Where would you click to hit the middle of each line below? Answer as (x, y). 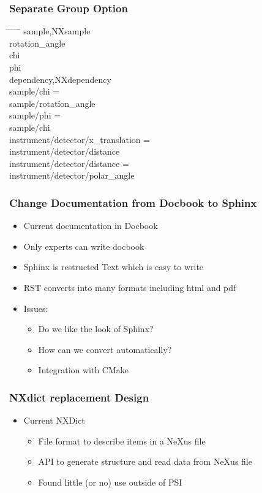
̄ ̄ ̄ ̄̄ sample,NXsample (50, 31)
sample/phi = (35, 115)
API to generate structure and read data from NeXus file (145, 461)
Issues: (36, 308)
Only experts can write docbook (84, 246)
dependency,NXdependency (60, 79)
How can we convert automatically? (105, 349)
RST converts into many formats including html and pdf (130, 287)
